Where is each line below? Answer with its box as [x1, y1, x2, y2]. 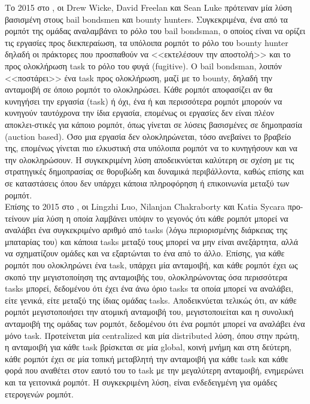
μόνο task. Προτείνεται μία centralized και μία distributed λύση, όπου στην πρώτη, [5, 329, 300, 341]
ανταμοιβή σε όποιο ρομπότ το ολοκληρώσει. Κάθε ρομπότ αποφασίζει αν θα [5, 83, 273, 96]
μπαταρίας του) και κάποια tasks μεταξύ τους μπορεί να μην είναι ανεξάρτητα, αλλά [5, 235, 299, 247]
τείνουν [5, 212, 30, 224]
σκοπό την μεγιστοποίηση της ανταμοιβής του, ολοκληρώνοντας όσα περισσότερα [5, 270, 287, 283]
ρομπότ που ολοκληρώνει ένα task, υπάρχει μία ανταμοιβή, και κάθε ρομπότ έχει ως [5, 259, 298, 271]
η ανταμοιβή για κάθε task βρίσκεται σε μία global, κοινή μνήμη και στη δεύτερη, [5, 341, 292, 353]
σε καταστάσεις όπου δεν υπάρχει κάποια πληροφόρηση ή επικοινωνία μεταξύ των [5, 176, 290, 189]
